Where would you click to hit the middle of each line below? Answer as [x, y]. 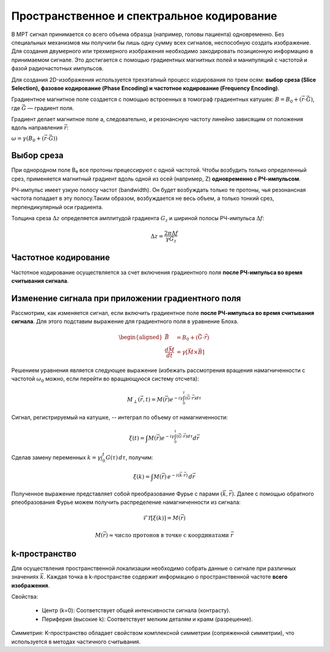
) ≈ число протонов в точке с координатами [167, 535]
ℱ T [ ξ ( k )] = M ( [162, 518]
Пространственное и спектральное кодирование [144, 16]
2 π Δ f [171, 233]
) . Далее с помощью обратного [273, 494]
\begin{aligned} [141, 337]
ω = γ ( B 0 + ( [28, 139]
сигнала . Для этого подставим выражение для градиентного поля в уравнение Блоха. [125, 322]
